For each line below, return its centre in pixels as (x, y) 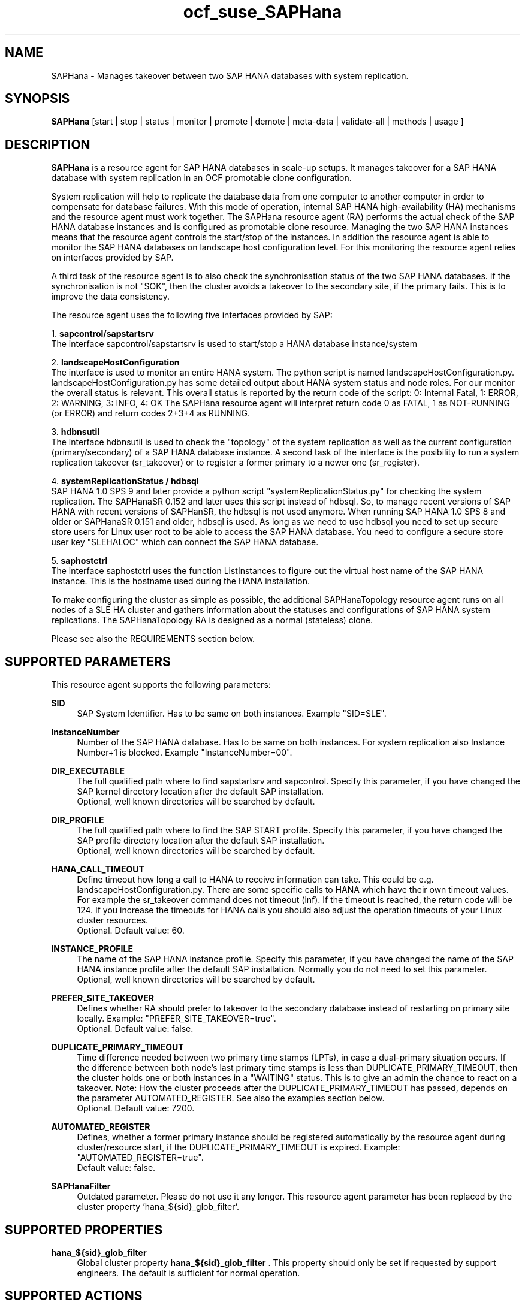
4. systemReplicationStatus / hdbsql (125, 481)
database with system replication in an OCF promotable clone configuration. (201, 178)
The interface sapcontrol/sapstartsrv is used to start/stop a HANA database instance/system (234, 344)
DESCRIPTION (48, 144)
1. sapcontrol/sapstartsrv (102, 334)
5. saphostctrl (79, 561)
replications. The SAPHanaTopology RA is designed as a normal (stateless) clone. (212, 620)
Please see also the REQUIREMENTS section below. (153, 639)
